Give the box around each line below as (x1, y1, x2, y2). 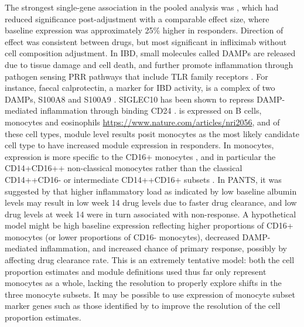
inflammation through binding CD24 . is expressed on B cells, (40, 104, 262, 117)
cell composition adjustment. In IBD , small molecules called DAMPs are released (5, 47, 296, 59)
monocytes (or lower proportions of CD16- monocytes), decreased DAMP (5, 230, 268, 243)
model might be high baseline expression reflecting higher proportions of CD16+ (5, 219, 293, 231)
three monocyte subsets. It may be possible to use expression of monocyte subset (5, 288, 295, 300)
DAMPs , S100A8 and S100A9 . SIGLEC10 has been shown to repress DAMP (5, 93, 282, 105)
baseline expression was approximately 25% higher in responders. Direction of (5, 24, 283, 36)
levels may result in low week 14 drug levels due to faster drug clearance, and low (5, 196, 297, 209)
